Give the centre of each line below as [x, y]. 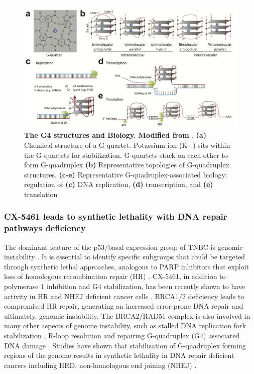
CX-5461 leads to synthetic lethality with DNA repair [116, 216]
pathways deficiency [45, 228]
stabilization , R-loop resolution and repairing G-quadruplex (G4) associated [122, 336]
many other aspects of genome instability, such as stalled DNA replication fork [125, 325]
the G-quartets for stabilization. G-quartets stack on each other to [126, 155]
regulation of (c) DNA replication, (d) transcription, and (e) [119, 184]
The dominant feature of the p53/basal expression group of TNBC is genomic [123, 247]
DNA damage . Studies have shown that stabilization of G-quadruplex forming [125, 345]
